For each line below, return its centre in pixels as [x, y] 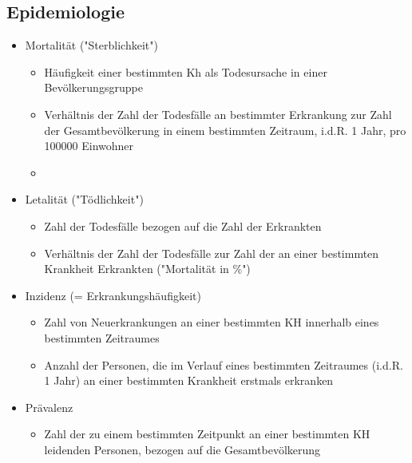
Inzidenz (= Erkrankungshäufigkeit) [113, 295]
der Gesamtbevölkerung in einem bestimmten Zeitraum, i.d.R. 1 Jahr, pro [225, 130]
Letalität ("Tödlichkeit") [84, 199]
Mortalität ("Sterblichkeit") [91, 45]
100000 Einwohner [89, 146]
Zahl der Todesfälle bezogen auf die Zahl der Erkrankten [183, 226]
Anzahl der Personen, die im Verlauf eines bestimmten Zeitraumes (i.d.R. [224, 364]
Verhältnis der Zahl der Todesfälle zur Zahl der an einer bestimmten [212, 253]
